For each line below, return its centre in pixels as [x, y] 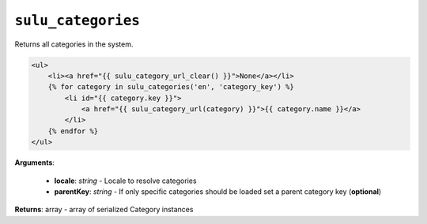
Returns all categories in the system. [74, 44]
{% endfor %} [73, 131]
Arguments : [35, 162]
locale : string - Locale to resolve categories [125, 181]
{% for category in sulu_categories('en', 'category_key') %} [171, 87]
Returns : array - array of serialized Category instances [104, 210]
